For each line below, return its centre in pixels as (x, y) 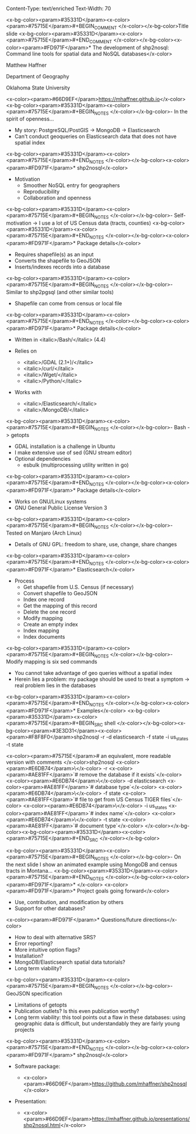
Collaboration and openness (57, 198)
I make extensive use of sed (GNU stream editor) (73, 453)
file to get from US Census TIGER (119, 799)
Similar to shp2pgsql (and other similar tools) (60, 292)
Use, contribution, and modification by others (69, 902)
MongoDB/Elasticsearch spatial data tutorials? (70, 962)
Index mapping (41, 630)
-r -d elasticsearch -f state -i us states (144, 737)
